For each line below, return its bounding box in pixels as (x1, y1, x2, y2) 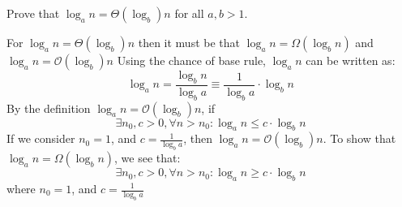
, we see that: (114, 149, 181, 166)
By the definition (6, 99, 91, 116)
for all (174, 5, 204, 21)
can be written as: (306, 52, 396, 68)
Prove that (6, 5, 60, 21)
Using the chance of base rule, (117, 52, 267, 68)
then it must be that (138, 34, 240, 50)
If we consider (6, 130, 75, 147)
